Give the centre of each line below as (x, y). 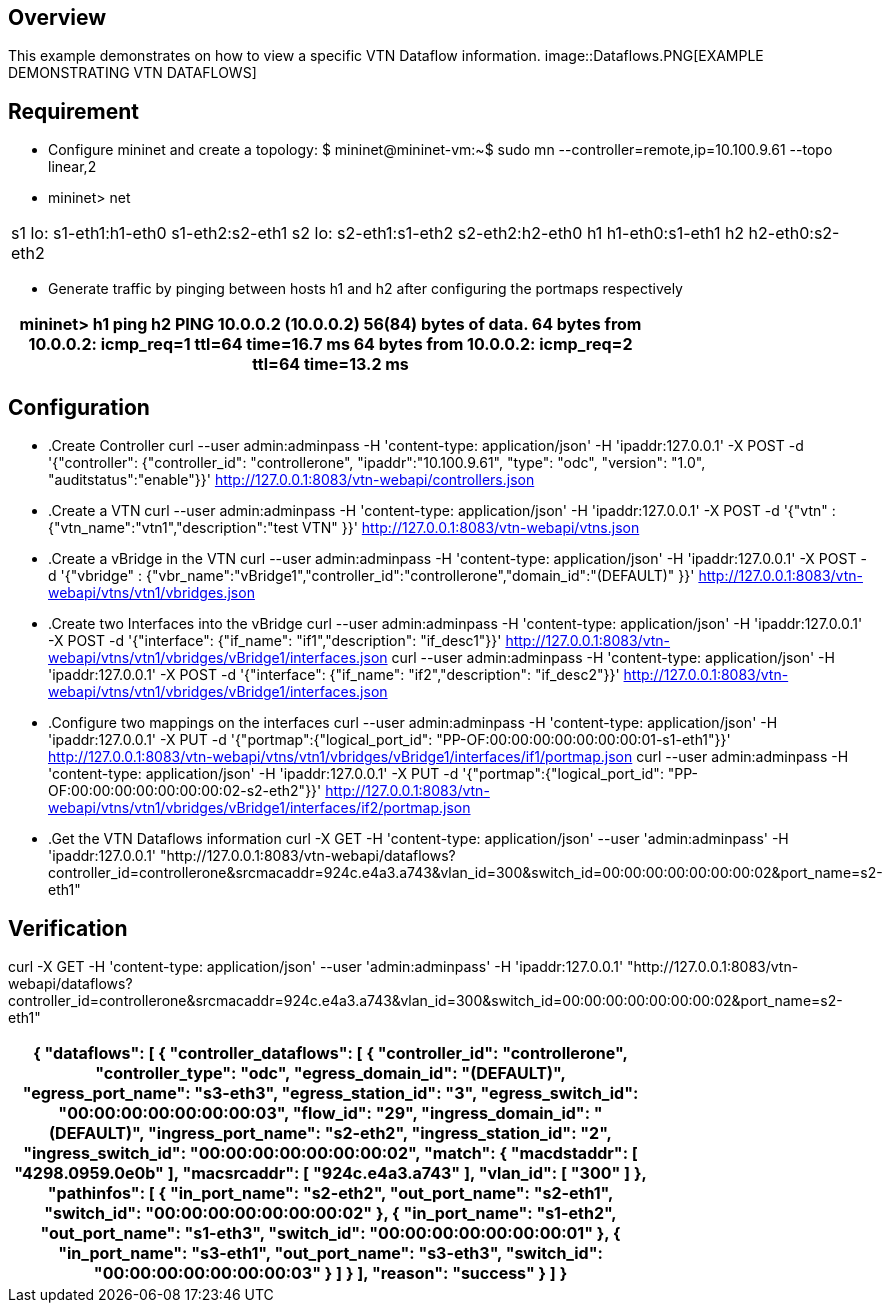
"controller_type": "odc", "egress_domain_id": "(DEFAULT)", (330, 1072)
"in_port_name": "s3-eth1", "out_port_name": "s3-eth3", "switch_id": (330, 1252)
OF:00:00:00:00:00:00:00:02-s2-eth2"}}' (185, 791)
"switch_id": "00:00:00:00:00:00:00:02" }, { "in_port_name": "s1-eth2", (330, 1212)
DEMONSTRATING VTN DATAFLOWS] (132, 73)
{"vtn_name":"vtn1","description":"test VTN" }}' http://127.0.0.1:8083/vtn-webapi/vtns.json (344, 528)
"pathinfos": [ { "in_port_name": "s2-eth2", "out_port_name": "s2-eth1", (330, 1192)
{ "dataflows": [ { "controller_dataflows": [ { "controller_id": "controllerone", (330, 1052)
